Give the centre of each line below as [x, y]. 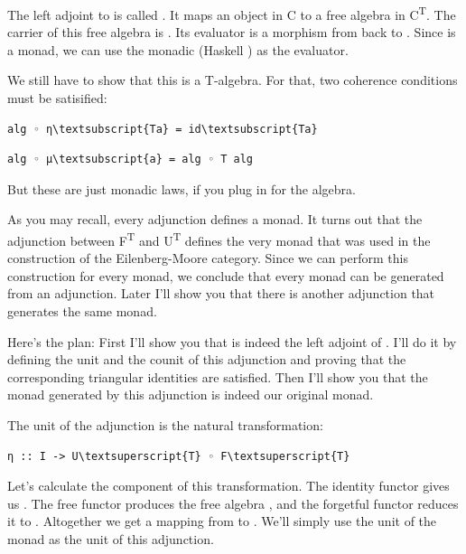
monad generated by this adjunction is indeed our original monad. [191, 394]
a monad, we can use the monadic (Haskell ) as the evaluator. [178, 49]
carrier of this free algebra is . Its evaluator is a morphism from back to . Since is [232, 32]
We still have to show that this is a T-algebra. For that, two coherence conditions [233, 80]
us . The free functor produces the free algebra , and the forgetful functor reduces [233, 503]
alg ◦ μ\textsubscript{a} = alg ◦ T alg [130, 160]
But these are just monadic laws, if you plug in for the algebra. [182, 188]
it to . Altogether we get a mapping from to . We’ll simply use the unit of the [222, 521]
